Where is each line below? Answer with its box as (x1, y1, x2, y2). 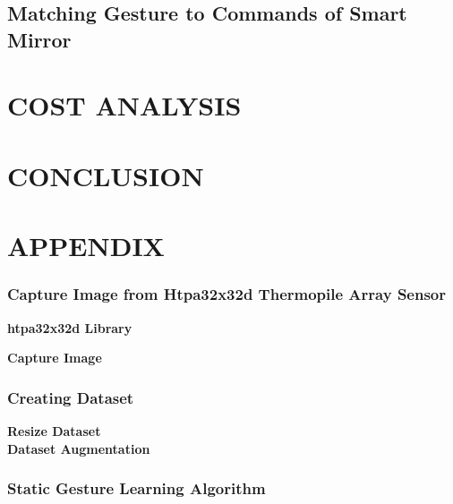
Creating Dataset (7, 386, 134, 408)
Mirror (7, 25, 72, 53)
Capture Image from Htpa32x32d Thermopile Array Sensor (7, 283, 447, 305)
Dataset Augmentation (7, 439, 150, 457)
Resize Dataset (7, 421, 101, 440)
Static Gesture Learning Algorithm (7, 477, 266, 500)
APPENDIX (7, 227, 165, 264)
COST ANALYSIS (7, 87, 242, 124)
